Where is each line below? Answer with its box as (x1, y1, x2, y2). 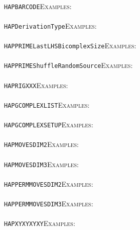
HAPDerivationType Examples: (4, 20, 97, 31)
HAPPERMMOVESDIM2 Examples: (4, 178, 93, 189)
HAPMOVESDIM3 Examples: (4, 159, 79, 169)
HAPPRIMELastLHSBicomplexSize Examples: (4, 40, 136, 51)
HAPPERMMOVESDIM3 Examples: (4, 198, 93, 209)
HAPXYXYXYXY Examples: (4, 218, 75, 228)
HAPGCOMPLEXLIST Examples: (4, 99, 90, 110)
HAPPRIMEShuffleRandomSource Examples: (4, 60, 133, 70)
